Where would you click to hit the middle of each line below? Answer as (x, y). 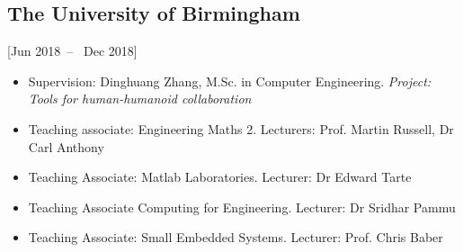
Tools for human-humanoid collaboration (140, 99)
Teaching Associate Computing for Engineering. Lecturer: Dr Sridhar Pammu (242, 207)
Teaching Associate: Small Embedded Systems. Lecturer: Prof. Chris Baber (236, 237)
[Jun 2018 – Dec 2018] (72, 51)
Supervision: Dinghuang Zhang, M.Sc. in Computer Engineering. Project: (230, 81)
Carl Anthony (66, 146)
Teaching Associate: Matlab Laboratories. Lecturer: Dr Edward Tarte (220, 177)
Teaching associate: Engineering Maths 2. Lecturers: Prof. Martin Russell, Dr (241, 128)
